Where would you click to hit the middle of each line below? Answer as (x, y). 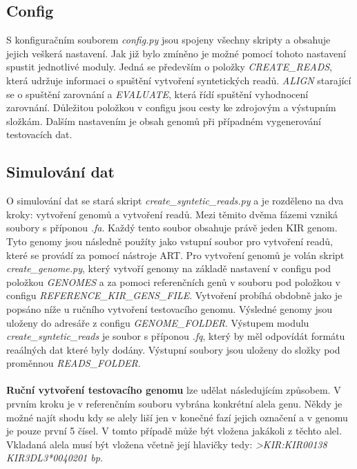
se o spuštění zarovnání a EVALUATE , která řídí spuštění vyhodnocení (157, 94)
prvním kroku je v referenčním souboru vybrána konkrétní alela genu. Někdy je (174, 404)
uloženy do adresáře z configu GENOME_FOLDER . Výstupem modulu (158, 322)
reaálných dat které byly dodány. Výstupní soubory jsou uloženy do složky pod (173, 349)
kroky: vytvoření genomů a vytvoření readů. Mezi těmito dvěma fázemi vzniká (172, 214)
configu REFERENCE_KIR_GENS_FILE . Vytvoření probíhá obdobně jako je (174, 295)
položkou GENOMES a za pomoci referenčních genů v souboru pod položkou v (173, 281)
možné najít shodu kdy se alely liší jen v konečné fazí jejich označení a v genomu (177, 417)
